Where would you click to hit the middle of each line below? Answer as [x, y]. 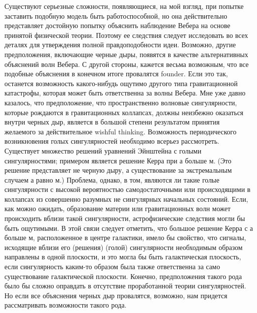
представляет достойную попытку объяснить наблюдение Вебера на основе [117, 25]
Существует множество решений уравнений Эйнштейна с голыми [103, 150]
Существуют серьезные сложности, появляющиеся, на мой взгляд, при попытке [124, 6]
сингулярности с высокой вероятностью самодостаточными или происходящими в [128, 189]
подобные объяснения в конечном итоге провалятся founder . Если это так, [116, 74]
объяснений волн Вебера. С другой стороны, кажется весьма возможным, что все [127, 64]
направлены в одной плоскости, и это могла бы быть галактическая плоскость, [123, 257]
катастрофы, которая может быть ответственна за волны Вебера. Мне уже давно [125, 93]
